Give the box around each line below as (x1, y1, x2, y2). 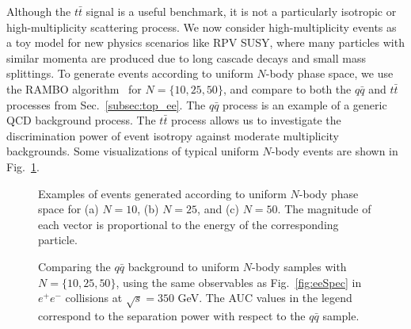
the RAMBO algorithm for (6, 80, 142, 97)
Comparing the (38, 258, 111, 274)
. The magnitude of (277, 201, 371, 217)
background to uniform (127, 258, 240, 274)
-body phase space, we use (265, 65, 394, 82)
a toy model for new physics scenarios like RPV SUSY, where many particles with (6, 34, 405, 51)
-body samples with (252, 258, 347, 274)
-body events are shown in (271, 143, 398, 159)
